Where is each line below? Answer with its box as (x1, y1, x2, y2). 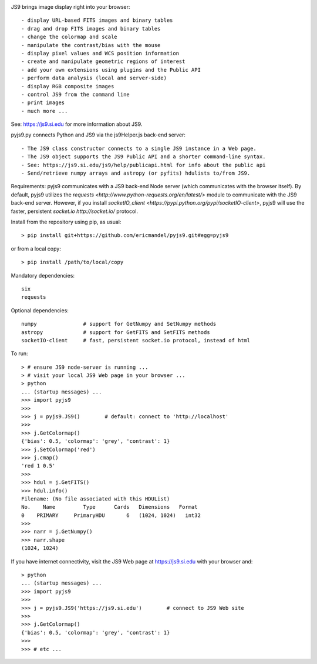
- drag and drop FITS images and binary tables (21, 25, 161, 32)
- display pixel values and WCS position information (21, 50, 179, 56)
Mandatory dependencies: (11, 272, 75, 279)
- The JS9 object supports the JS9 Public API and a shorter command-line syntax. (21, 154, 266, 160)
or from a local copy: (11, 245, 61, 252)
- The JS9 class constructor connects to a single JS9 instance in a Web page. (21, 145, 257, 152)
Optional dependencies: (11, 306, 69, 314)
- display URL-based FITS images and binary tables (21, 17, 173, 24)
